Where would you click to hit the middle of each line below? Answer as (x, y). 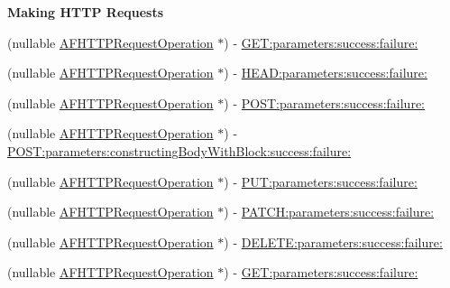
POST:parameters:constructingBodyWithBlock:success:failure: (179, 150)
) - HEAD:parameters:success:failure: (326, 73)
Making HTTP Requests (86, 12)
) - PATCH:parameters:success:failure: (329, 212)
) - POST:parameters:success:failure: (324, 102)
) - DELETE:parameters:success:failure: (333, 242)
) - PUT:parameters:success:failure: (321, 181)
